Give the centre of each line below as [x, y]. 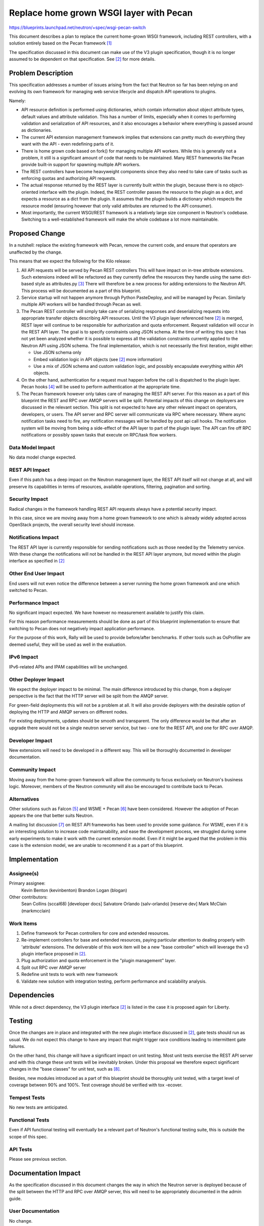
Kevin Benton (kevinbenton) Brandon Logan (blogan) [74, 890]
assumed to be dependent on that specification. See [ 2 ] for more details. [82, 59]
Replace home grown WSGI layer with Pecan [101, 13]
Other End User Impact [37, 574]
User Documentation [34, 1211]
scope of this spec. [28, 1137]
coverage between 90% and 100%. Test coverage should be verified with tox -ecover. [96, 1085]
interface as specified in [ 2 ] [37, 561]
